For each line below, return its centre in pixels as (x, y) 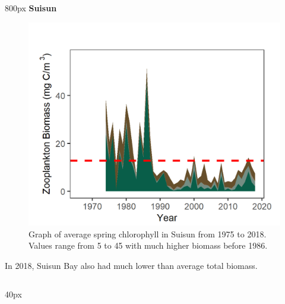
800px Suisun (31, 8)
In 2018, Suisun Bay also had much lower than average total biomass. (131, 265)
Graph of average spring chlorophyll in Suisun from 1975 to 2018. (148, 234)
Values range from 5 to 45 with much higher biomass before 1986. (148, 245)
